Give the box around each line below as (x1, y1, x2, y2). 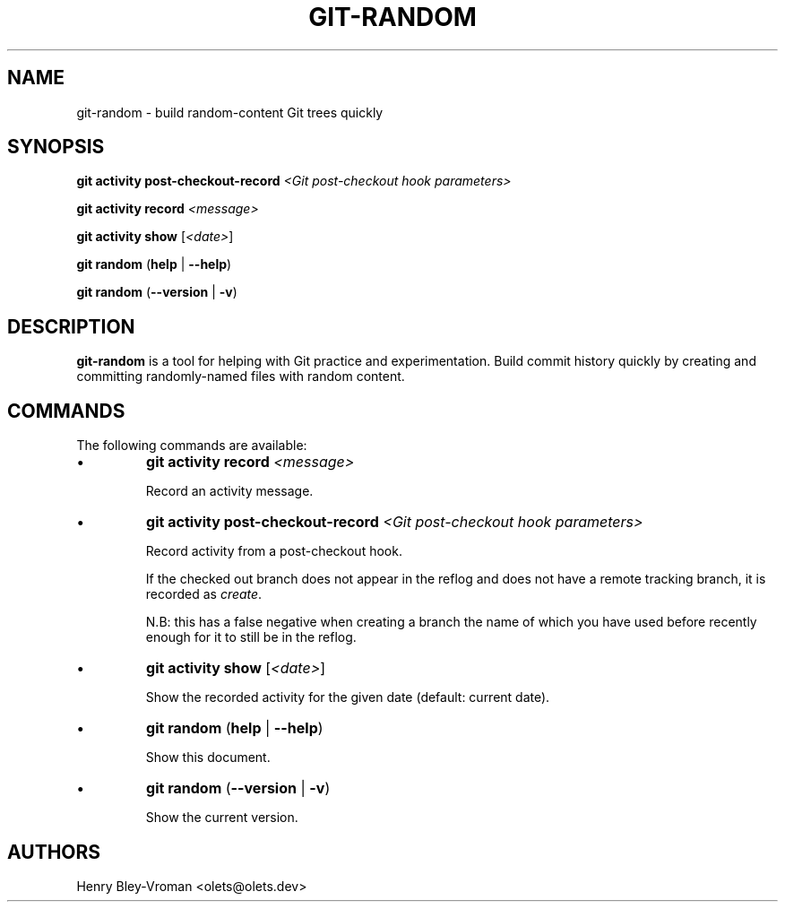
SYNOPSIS (7, 135, 105, 159)
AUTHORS (7, 840, 101, 863)
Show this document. (145, 749, 271, 766)
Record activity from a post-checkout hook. (145, 543, 402, 559)
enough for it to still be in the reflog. (145, 629, 357, 645)
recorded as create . (145, 586, 263, 602)
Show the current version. (145, 809, 298, 826)
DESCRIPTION (7, 315, 135, 338)
